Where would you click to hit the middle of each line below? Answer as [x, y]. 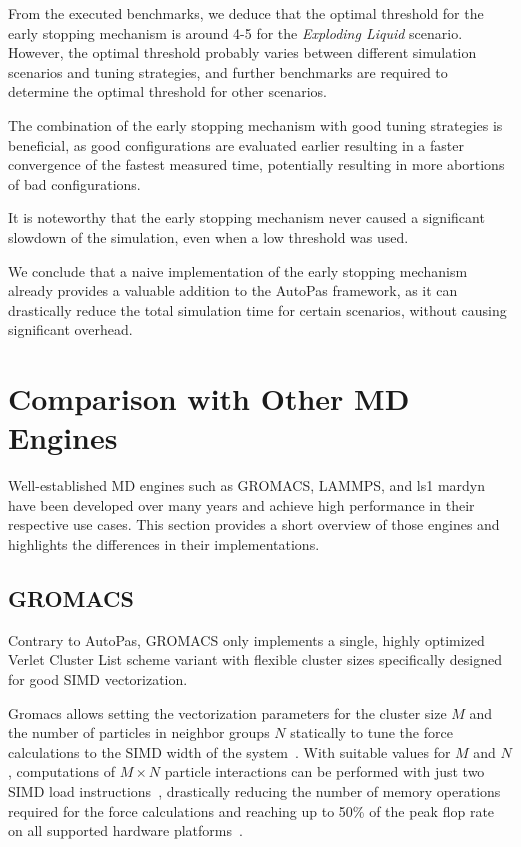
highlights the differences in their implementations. [164, 544]
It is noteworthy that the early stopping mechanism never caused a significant [246, 217]
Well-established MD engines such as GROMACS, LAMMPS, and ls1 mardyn [247, 485]
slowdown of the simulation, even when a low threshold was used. [208, 236]
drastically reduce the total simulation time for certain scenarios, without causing [257, 309]
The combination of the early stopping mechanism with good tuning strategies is [255, 124]
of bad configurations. [74, 183]
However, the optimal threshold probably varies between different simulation [242, 52]
